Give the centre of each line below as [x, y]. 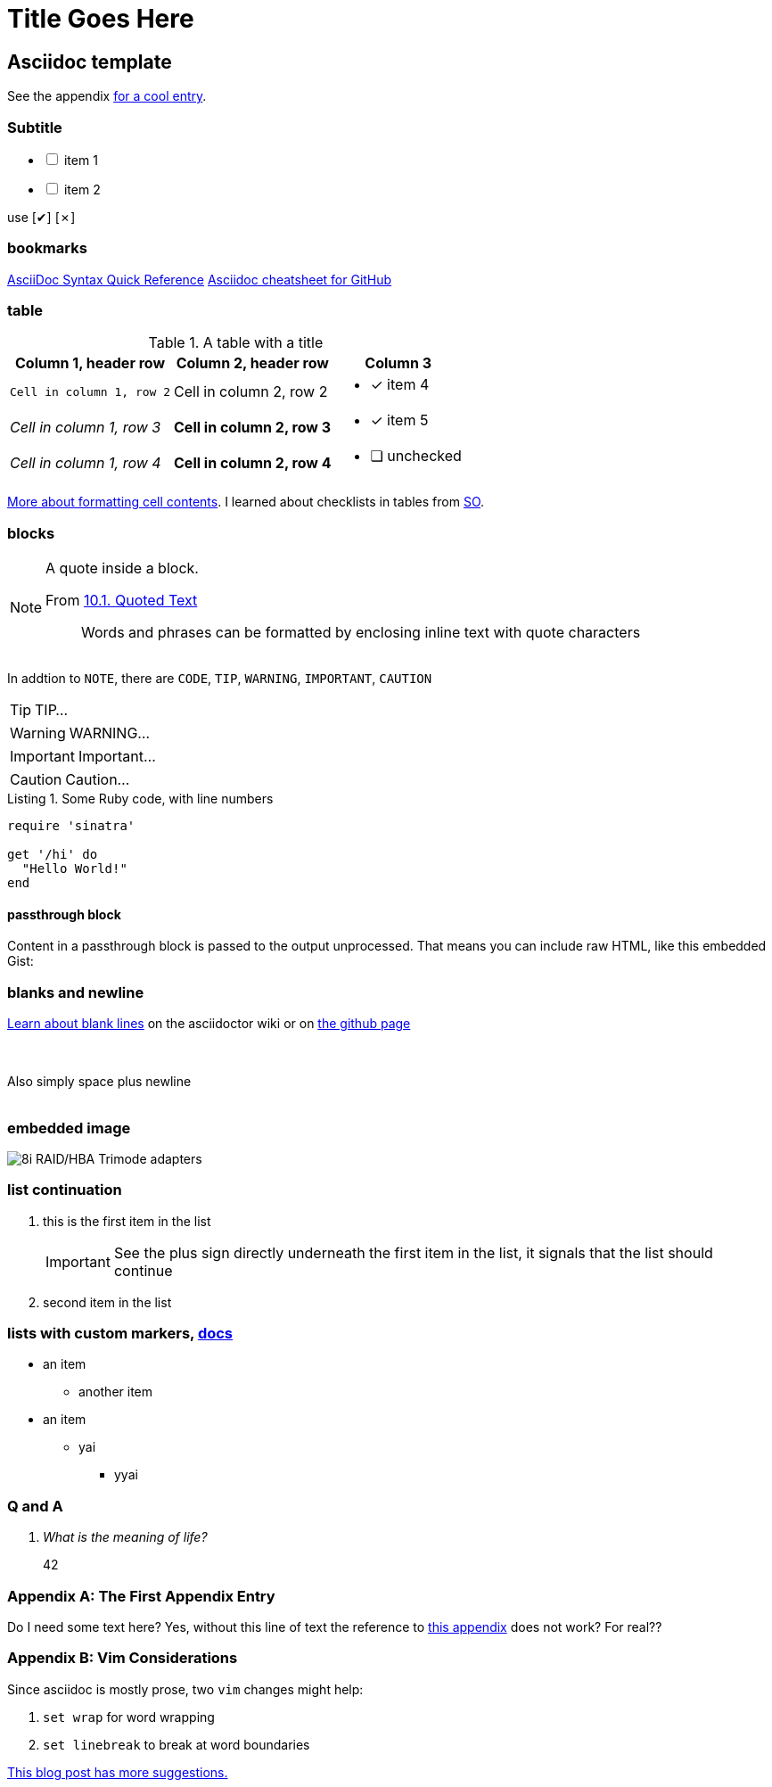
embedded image [69, 1128]
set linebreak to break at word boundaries [177, 1744]
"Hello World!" [74, 869]
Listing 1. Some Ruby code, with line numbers [140, 799]
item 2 [82, 189]
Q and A [35, 1506]
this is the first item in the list [127, 1221]
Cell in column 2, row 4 [253, 463]
